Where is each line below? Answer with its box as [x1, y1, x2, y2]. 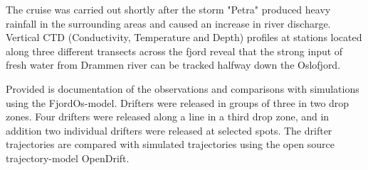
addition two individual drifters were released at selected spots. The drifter [6, 123, 332, 137]
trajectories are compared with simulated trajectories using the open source [6, 137, 335, 152]
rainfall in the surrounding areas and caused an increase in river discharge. [6, 16, 331, 30]
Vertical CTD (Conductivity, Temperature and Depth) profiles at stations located [6, 30, 362, 45]
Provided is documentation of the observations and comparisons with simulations [6, 81, 359, 96]
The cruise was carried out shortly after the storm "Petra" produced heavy [6, 2, 331, 16]
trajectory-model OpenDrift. [6, 150, 130, 165]
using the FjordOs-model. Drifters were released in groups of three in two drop [6, 95, 349, 110]
